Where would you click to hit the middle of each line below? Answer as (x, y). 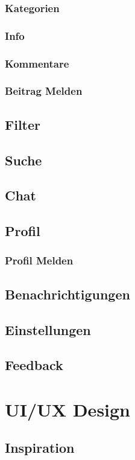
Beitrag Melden (44, 91)
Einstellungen (48, 329)
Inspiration (40, 448)
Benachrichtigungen (67, 294)
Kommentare (37, 63)
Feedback (34, 365)
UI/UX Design (68, 409)
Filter (23, 124)
